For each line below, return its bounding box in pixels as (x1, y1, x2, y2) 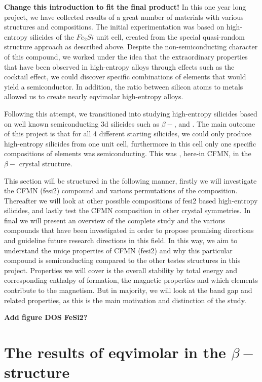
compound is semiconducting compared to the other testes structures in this (4, 255, 241, 266)
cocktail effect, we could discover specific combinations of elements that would (4, 71, 246, 82)
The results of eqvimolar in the (4, 342, 226, 362)
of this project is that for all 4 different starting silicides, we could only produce (4, 128, 251, 139)
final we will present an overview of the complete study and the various (4, 215, 226, 225)
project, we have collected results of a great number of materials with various (4, 11, 244, 22)
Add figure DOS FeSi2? (4, 312, 88, 322)
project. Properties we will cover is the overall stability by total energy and (4, 265, 237, 275)
